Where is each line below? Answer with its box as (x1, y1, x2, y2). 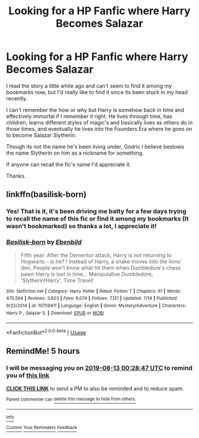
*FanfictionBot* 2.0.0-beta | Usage (6, 328, 86, 336)
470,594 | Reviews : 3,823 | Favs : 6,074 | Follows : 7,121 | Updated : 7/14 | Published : (6, 295, 178, 302)
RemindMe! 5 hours (6, 346, 80, 356)
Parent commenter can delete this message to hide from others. (6, 396, 136, 402)
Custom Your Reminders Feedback (6, 425, 78, 431)
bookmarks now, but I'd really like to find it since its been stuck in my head (6, 88, 188, 95)
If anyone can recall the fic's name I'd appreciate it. (6, 161, 131, 168)
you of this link (6, 372, 50, 380)
